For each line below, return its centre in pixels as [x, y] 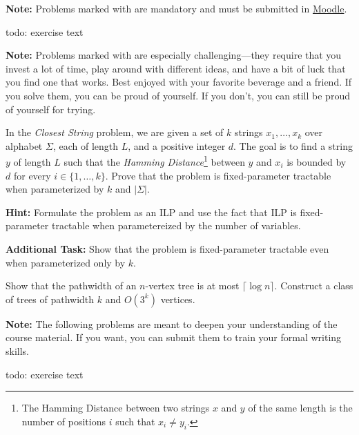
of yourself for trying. [51, 109]
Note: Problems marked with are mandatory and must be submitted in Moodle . [176, 8]
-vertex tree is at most [192, 286]
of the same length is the [300, 408]
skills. [17, 350]
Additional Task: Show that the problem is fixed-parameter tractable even [167, 248]
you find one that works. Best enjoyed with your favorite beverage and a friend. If [179, 82]
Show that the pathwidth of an [71, 286]
